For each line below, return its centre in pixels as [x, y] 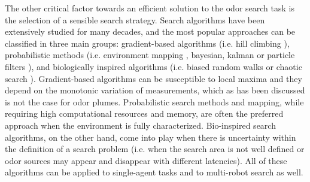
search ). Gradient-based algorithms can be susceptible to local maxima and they [154, 78]
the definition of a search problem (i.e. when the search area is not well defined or [155, 149]
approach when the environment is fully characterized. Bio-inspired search [140, 125]
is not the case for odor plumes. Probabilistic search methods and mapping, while [154, 101]
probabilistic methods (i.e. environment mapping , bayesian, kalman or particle [150, 55]
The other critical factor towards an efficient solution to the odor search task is [150, 8]
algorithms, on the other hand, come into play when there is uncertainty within [151, 137]
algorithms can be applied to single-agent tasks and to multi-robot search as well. [154, 172]
